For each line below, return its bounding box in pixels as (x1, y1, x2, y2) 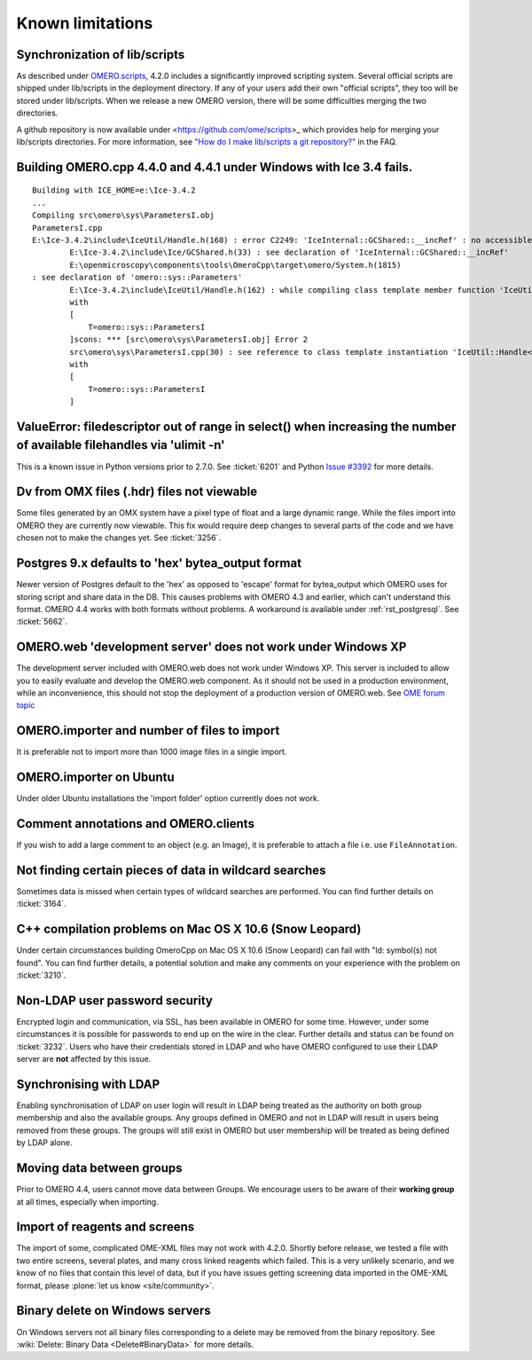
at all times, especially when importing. (16, 1196, 159, 1207)
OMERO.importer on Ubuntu (16, 770, 175, 785)
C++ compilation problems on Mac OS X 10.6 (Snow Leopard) (16, 922, 362, 937)
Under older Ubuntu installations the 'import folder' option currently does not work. (16, 793, 320, 804)
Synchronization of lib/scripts (16, 47, 185, 62)
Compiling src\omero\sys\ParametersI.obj (32, 210, 215, 221)
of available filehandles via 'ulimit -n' (16, 437, 225, 452)
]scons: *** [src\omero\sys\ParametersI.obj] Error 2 (69, 334, 309, 345)
